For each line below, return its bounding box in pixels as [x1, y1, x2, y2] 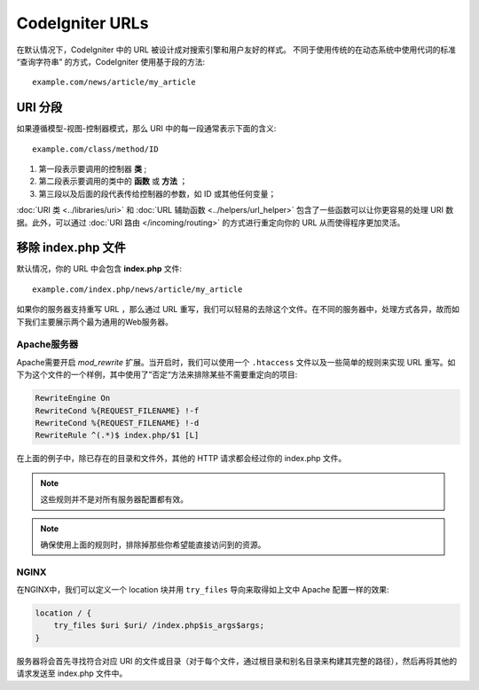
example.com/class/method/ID [32, 144, 159, 154]
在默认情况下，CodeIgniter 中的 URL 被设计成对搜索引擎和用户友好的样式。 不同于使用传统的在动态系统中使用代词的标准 [16, 44, 457, 55]
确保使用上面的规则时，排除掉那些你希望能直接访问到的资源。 [40, 539, 266, 550]
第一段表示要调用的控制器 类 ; [38, 164, 147, 175]
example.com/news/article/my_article [32, 77, 197, 88]
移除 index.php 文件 [16, 240, 126, 255]
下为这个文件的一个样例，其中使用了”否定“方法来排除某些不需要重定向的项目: [16, 369, 298, 380]
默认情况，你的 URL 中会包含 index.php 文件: [16, 263, 182, 274]
